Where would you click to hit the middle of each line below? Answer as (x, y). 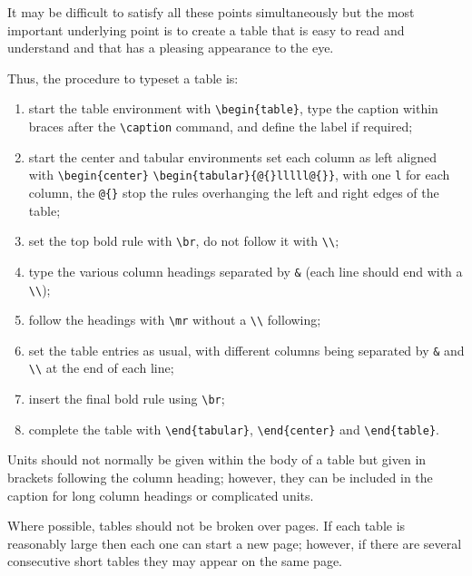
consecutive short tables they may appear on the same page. (175, 561)
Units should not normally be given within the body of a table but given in (217, 459)
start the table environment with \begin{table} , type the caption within (233, 108)
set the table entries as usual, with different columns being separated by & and (246, 350)
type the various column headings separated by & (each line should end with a (246, 271)
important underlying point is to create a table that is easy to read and (206, 29)
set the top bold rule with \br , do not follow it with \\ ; (184, 241)
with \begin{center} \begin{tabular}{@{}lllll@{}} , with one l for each (239, 175)
